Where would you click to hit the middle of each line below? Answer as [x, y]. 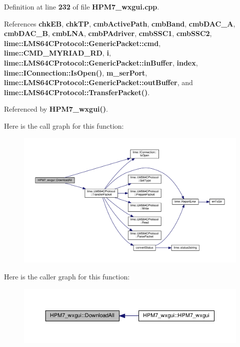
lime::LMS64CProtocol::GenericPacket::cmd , [82, 43]
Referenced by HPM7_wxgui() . [56, 109]
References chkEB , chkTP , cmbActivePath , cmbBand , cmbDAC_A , [120, 23]
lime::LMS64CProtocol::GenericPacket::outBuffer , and [98, 82]
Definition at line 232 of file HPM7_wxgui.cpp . [82, 7]
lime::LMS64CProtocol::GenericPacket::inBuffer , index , [101, 62]
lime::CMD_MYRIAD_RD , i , [57, 53]
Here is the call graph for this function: [64, 125]
